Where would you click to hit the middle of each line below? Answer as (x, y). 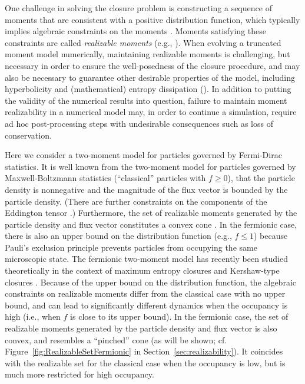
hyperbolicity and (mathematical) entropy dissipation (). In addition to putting (148, 89)
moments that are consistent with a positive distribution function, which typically (152, 19)
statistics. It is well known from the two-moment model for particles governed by (150, 166)
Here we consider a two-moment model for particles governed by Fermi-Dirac (143, 155)
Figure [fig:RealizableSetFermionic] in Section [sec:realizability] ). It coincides (144, 351)
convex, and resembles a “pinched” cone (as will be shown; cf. (116, 339)
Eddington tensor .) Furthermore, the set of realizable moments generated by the (151, 213)
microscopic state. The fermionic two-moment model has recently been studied (147, 259)
